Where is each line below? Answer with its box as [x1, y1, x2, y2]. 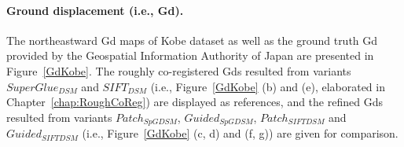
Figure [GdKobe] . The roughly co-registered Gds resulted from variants [6, 62, 351, 79]
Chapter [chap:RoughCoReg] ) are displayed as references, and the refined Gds [6, 94, 383, 110]
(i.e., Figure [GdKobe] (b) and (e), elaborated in [150, 78, 385, 94]
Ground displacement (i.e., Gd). [6, 2, 184, 18]
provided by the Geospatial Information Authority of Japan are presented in [6, 47, 374, 64]
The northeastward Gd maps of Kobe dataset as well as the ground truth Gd [6, 31, 378, 48]
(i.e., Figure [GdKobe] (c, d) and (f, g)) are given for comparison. [82, 125, 398, 141]
